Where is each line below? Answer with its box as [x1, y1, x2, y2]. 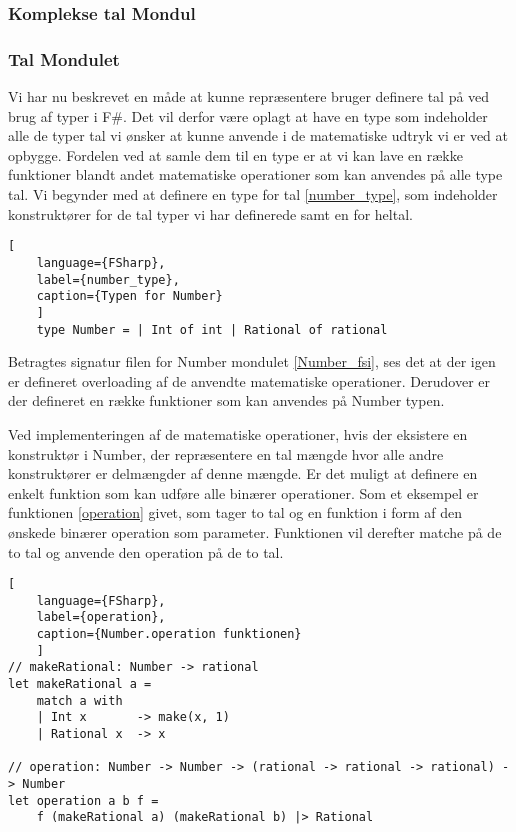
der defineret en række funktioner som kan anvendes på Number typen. [8, 390, 445, 411]
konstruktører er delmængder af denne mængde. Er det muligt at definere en [8, 463, 478, 484]
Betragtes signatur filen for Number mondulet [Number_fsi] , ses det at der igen [8, 351, 496, 372]
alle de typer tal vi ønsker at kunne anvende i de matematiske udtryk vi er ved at [8, 125, 509, 146]
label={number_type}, [36, 272, 180, 287]
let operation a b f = [8, 793, 159, 808]
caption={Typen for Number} [36, 289, 223, 304]
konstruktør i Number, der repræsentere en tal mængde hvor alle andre [8, 443, 444, 464]
